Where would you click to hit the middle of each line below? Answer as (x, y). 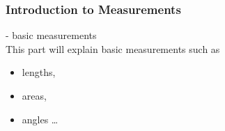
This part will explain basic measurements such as (113, 48)
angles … (40, 119)
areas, (34, 95)
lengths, (39, 72)
